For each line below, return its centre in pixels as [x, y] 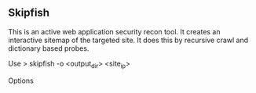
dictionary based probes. [49, 48]
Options [21, 80]
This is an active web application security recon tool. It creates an [115, 31]
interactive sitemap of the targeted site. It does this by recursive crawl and [128, 40]
